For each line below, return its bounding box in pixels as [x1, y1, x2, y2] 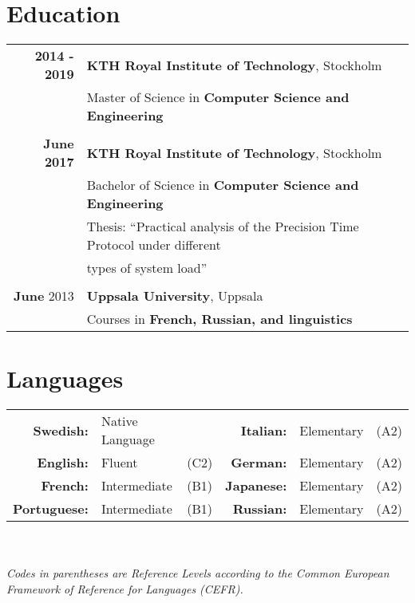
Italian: [240, 420, 287, 439]
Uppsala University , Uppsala [86, 286, 263, 305]
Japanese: [225, 476, 287, 495]
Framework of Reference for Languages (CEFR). [6, 581, 243, 597]
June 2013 [14, 286, 74, 305]
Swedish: [33, 420, 89, 439]
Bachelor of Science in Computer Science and [86, 175, 359, 195]
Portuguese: [13, 499, 89, 518]
